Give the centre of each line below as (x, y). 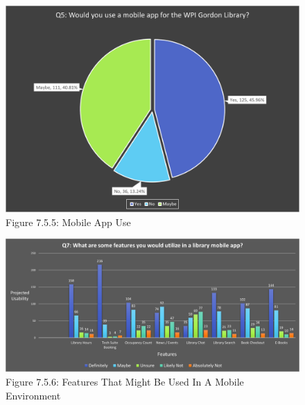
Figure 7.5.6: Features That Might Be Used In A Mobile (125, 382)
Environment (33, 395)
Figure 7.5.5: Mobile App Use (68, 222)
